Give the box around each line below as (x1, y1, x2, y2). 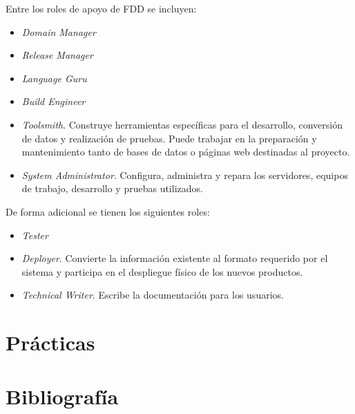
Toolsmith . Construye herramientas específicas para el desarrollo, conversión (21, 117, 343, 131)
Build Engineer (21, 94, 86, 109)
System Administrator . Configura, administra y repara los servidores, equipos (21, 167, 348, 182)
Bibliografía (6, 382, 119, 411)
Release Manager (21, 48, 93, 62)
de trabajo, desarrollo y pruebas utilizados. (21, 181, 203, 196)
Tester (21, 227, 48, 242)
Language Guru (21, 70, 87, 85)
